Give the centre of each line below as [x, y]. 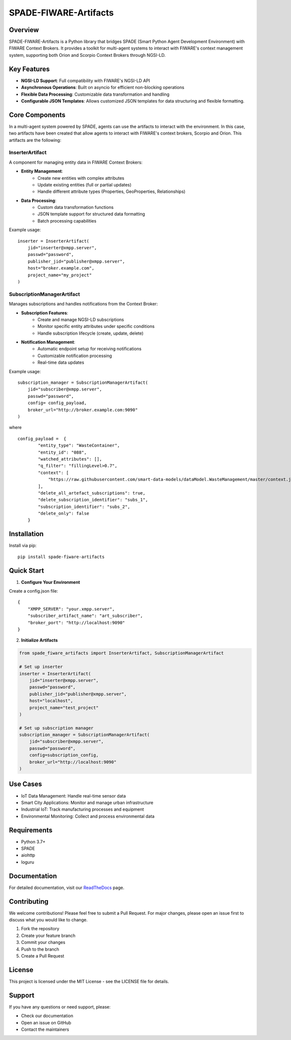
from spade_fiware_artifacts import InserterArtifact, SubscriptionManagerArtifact [121, 653]
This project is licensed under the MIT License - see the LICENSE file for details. [89, 981]
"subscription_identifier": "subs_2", [84, 507]
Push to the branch [40, 949]
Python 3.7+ [33, 842]
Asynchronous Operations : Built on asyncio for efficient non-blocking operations [103, 87]
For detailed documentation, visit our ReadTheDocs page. [67, 887]
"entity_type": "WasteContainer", [79, 445]
